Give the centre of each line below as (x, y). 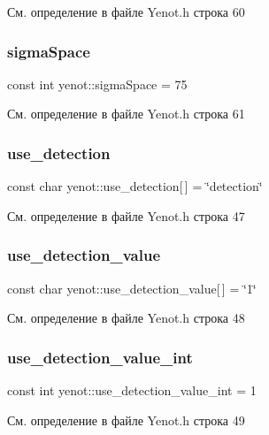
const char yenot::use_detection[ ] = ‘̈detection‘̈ (135, 186)
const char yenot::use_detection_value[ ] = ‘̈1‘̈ (132, 288)
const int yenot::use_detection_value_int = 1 (132, 390)
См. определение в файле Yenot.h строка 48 (126, 318)
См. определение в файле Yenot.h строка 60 (126, 11)
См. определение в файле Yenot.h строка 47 (126, 215)
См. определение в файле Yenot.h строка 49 (126, 420)
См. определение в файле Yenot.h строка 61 (126, 114)
